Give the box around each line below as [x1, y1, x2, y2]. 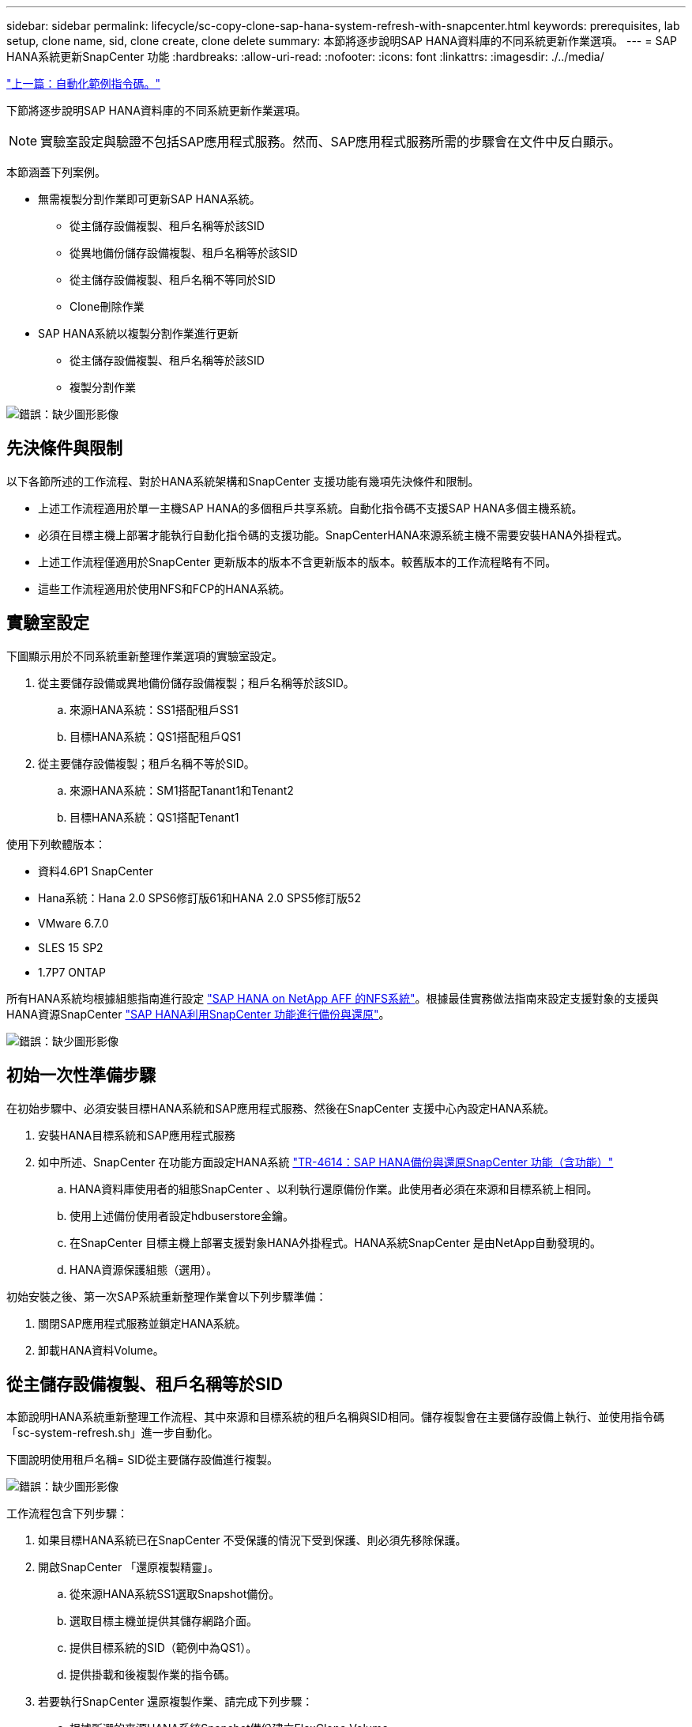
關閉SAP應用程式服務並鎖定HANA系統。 [38, 1316, 246, 1330]
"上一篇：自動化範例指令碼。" [6, 77, 161, 90]
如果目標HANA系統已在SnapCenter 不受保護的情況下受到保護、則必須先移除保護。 [38, 1533, 467, 1547]
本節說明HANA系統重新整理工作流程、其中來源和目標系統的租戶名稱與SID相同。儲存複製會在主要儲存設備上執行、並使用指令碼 [6, 1410, 665, 1424]
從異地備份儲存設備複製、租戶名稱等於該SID [70, 246, 298, 259]
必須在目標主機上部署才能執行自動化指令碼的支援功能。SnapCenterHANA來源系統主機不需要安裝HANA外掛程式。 [38, 527, 628, 542]
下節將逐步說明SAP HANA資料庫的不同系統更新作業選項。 [6, 104, 307, 117]
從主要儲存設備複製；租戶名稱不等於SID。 [38, 756, 255, 770]
